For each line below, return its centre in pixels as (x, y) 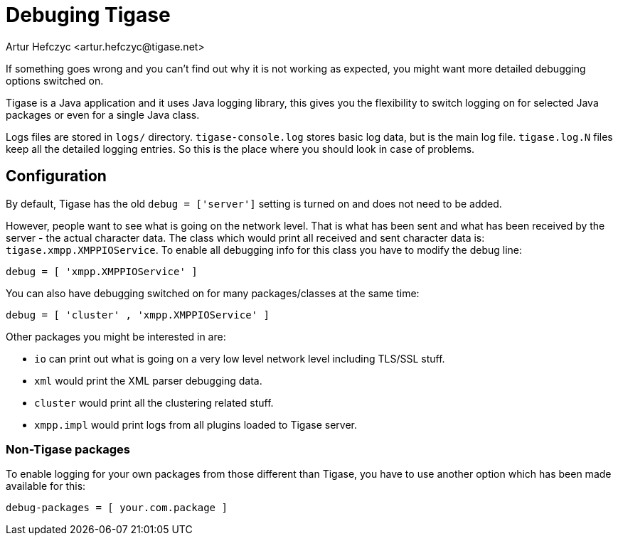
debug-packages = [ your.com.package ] (117, 508)
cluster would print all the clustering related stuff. (154, 402)
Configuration (56, 176)
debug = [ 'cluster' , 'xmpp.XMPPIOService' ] (138, 315)
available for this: (46, 486)
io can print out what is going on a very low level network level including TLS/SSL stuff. (240, 358)
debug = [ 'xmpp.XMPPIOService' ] (102, 271)
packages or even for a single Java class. (103, 114)
